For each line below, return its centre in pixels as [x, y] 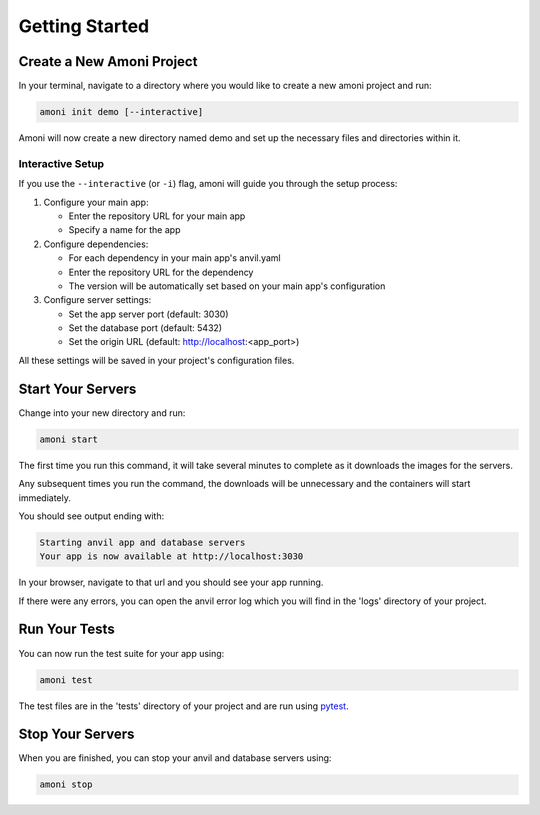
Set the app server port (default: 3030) [148, 314]
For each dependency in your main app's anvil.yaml [175, 258]
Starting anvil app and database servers [142, 542]
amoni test [66, 679]
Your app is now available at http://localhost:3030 [171, 556]
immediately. [45, 497]
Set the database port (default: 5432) [145, 328]
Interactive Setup [61, 163]
